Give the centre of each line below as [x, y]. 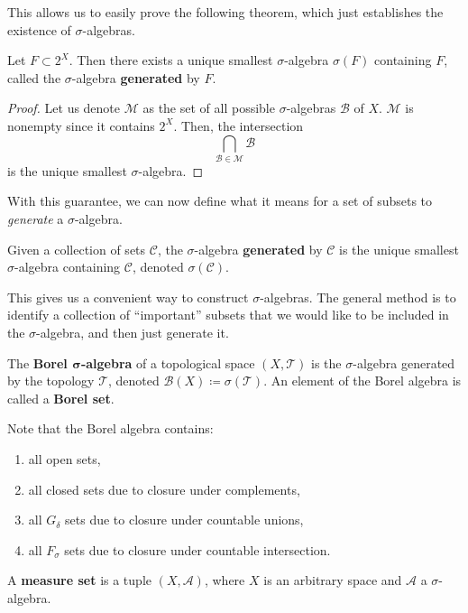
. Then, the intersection [239, 125]
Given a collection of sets [77, 249]
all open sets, [64, 459]
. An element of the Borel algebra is [362, 381]
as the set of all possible [209, 108]
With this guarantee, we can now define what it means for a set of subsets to [220, 201]
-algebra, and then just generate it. [133, 333]
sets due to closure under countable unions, [184, 520]
